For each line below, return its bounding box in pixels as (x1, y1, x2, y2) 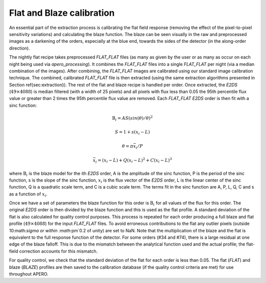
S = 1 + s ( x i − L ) (115, 129, 150, 136)
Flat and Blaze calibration (9, 7, 115, 18)
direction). (9, 45, 30, 51)
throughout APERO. (9, 271, 49, 277)
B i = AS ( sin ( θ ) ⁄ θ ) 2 (112, 115, 153, 122)
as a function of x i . (9, 191, 48, 198)
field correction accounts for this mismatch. (9, 248, 98, 254)
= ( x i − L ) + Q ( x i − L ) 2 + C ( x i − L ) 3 (98, 157, 172, 164)
